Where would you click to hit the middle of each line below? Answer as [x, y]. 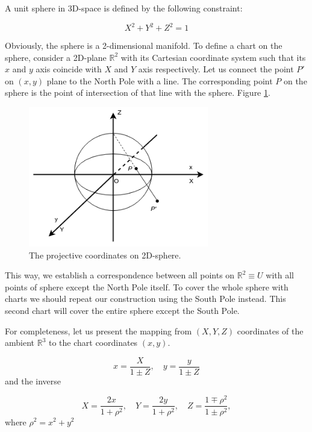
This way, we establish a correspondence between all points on [120, 275]
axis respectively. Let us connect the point [216, 69]
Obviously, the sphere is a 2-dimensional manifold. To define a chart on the [144, 45]
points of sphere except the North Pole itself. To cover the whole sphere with [147, 286]
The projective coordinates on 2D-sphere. [105, 255]
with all [280, 275]
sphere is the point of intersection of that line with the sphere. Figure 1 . [138, 92]
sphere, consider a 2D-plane [56, 57]
